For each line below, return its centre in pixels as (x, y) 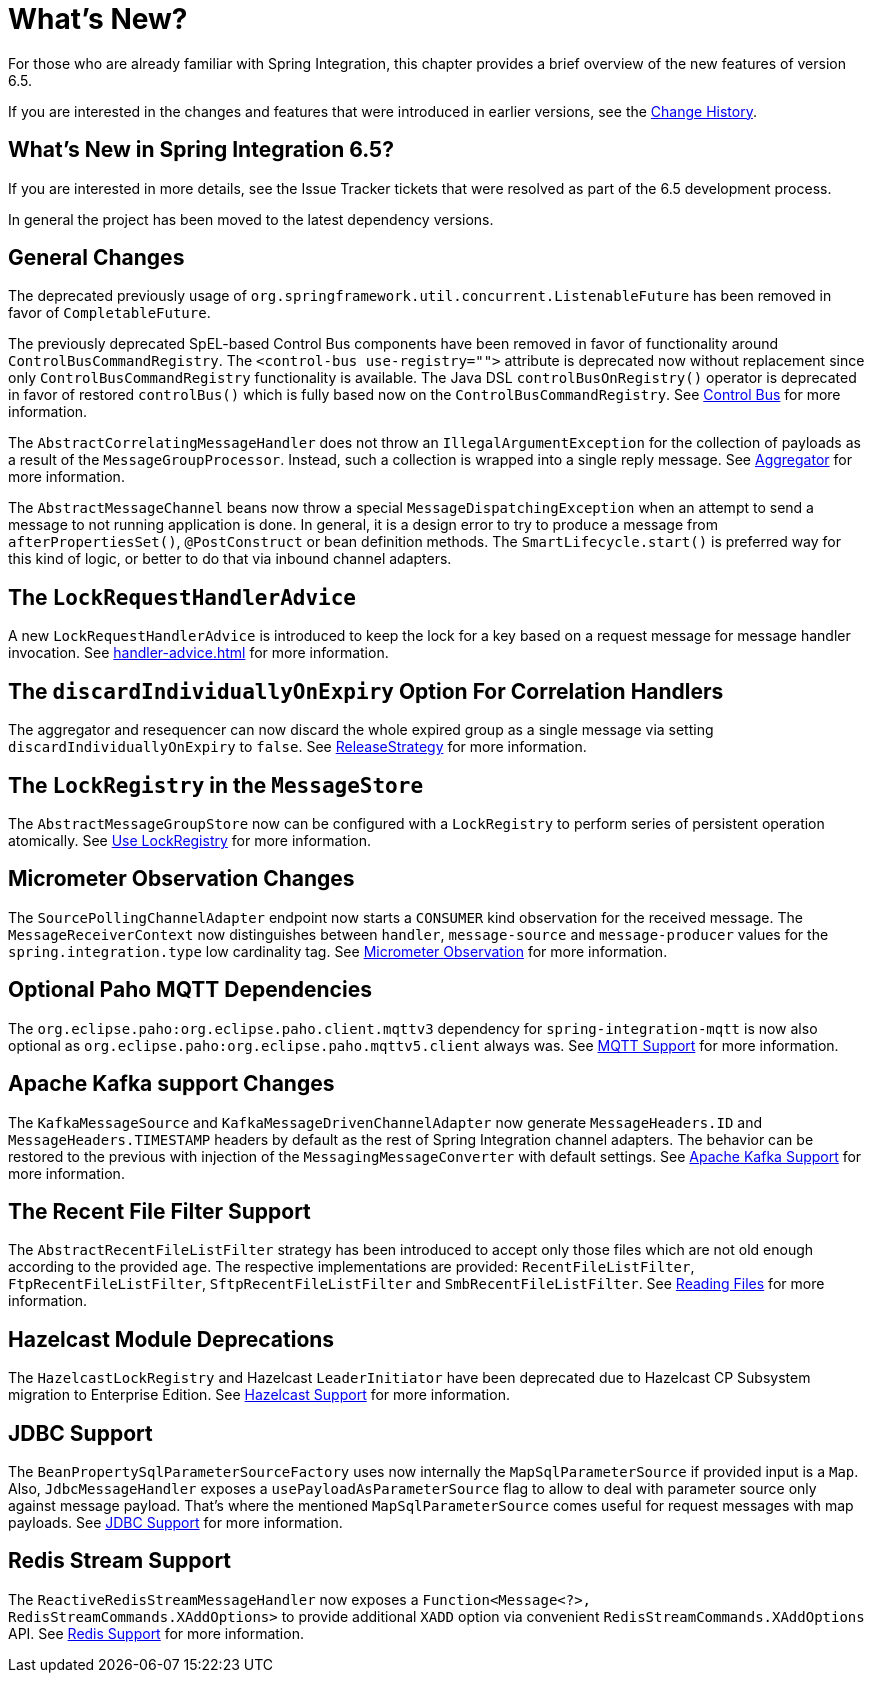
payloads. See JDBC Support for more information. (175, 1523)
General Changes (96, 258)
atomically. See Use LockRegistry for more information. (190, 840)
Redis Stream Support (120, 1561)
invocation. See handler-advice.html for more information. (198, 653)
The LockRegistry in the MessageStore (216, 785)
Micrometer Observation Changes (181, 879)
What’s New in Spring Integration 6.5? (201, 150)
